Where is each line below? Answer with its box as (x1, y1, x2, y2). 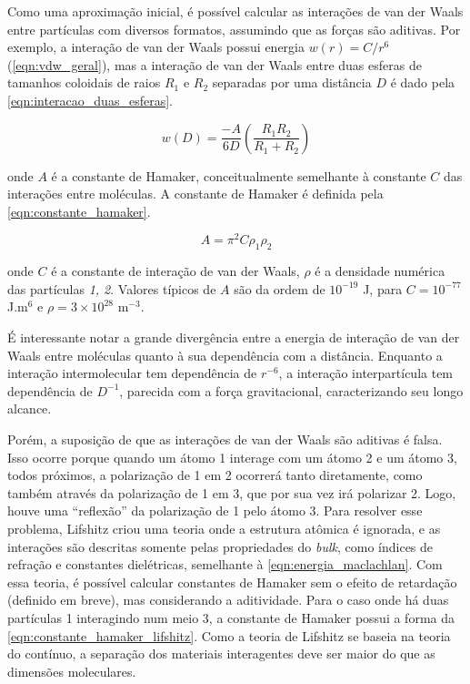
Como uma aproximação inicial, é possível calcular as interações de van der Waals (7, 2, 464, 20)
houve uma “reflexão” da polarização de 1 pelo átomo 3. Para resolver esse (7, 501, 423, 520)
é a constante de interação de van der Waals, (51, 261, 300, 281)
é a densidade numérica (315, 261, 445, 281)
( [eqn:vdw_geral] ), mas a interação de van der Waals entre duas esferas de (7, 55, 422, 74)
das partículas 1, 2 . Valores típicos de (7, 279, 216, 298)
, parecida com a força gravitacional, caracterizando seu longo (119, 381, 464, 400)
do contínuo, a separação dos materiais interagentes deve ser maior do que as (7, 644, 435, 663)
